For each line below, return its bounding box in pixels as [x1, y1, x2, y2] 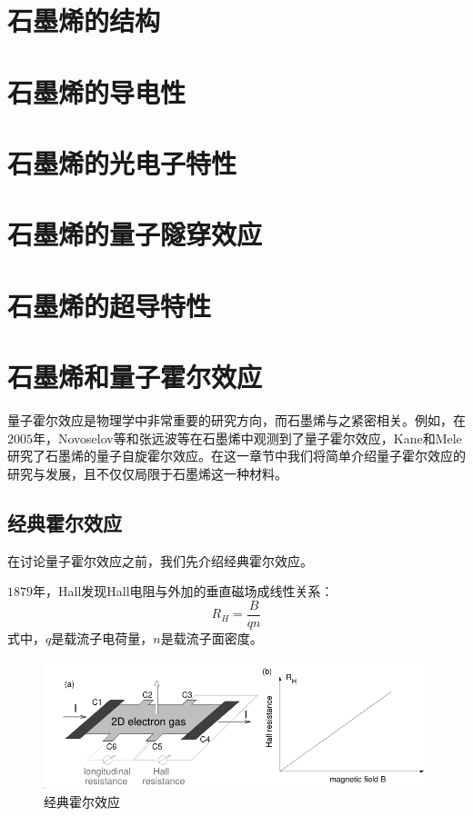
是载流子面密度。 [160, 628, 263, 647]
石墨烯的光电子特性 [7, 144, 237, 181]
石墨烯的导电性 [7, 73, 186, 110]
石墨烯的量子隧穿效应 [7, 215, 263, 253]
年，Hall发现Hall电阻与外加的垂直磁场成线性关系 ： [33, 582, 334, 601]
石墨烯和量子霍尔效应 [7, 358, 263, 395]
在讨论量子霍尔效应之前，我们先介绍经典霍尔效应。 [7, 551, 313, 570]
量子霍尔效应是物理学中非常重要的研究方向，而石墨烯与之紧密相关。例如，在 [7, 411, 466, 429]
